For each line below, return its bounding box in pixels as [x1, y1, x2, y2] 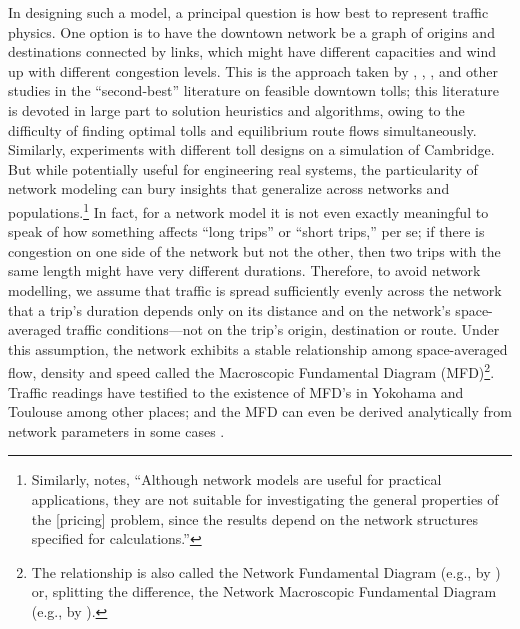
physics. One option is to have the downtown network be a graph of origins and [8, 21, 495, 42]
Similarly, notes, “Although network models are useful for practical [31, 469, 442, 490]
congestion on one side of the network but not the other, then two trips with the [8, 240, 501, 261]
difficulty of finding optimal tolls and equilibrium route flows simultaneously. [8, 119, 477, 140]
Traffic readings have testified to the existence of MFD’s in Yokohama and [8, 381, 464, 402]
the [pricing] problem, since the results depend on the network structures [31, 508, 479, 529]
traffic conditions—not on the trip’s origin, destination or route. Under [65, 319, 500, 340]
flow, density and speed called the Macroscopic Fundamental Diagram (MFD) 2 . [8, 359, 495, 382]
